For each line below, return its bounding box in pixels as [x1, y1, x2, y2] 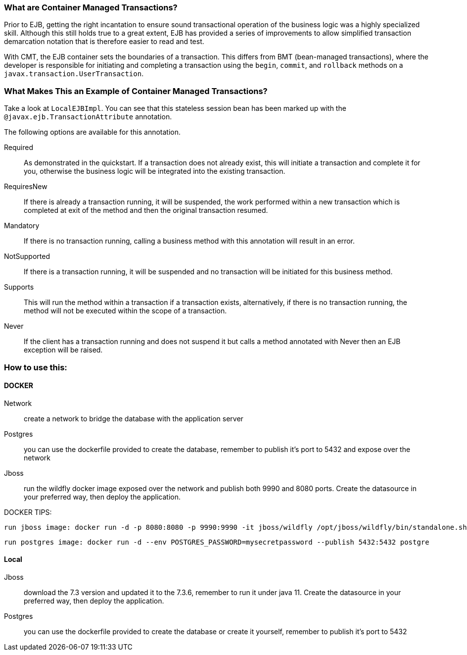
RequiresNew [4, 182, 47, 191]
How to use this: [4, 362, 67, 372]
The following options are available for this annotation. [4, 128, 181, 137]
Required [4, 143, 33, 152]
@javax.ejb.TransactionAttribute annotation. [4, 112, 172, 121]
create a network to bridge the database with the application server [24, 414, 243, 423]
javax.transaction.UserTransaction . [4, 69, 144, 78]
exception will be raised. [24, 346, 103, 354]
